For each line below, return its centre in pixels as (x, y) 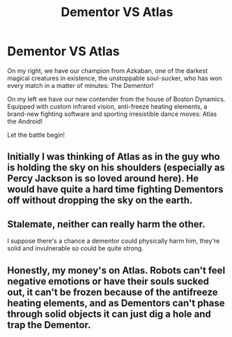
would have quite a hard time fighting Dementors (116, 189)
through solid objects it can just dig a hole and (109, 314)
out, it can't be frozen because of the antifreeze (113, 292)
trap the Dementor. (49, 325)
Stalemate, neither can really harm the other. (106, 224)
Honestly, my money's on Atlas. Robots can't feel (116, 270)
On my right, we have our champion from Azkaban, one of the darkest (107, 70)
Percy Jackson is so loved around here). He (103, 179)
